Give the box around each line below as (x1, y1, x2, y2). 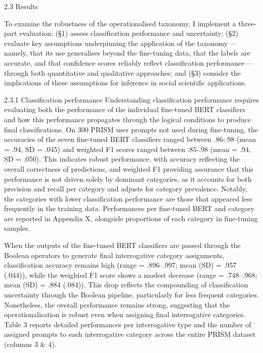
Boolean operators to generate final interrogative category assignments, (4, 249, 225, 260)
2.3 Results (4, 1, 38, 11)
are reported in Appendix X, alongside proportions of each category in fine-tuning (4, 213, 258, 223)
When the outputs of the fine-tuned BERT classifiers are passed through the (4, 240, 241, 250)
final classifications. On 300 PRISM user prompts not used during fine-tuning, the (4, 124, 258, 134)
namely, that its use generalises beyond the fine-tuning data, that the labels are (4, 47, 250, 58)
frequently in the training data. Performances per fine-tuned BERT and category (4, 203, 255, 214)
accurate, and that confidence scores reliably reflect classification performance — (4, 57, 254, 68)
